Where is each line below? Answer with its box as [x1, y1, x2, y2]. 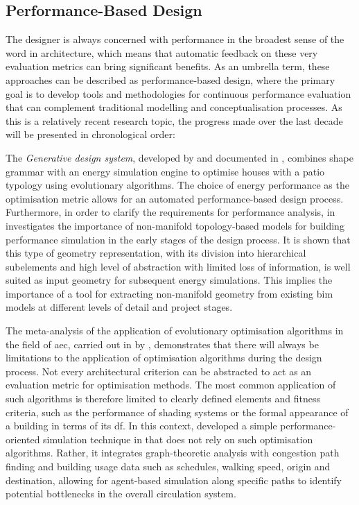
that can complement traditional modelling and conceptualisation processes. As [6, 100, 342, 114]
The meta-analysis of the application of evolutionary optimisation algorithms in [6, 323, 344, 338]
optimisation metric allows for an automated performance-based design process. [6, 191, 344, 205]
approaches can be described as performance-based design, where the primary [6, 72, 335, 87]
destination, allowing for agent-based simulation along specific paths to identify [6, 472, 342, 487]
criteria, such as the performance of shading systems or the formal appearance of [6, 404, 349, 419]
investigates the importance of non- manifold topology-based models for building [6, 218, 344, 232]
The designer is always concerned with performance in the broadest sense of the [6, 32, 344, 46]
